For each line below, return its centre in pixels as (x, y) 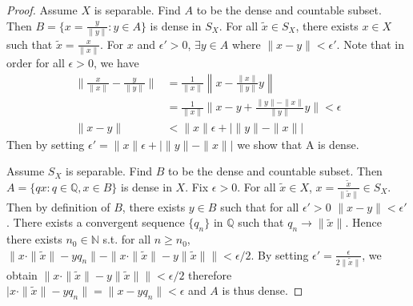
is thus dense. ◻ (263, 290)
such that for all (260, 206)
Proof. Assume (42, 10)
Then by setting (46, 144)
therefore (210, 274)
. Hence (363, 222)
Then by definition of (58, 206)
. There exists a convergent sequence (96, 222)
